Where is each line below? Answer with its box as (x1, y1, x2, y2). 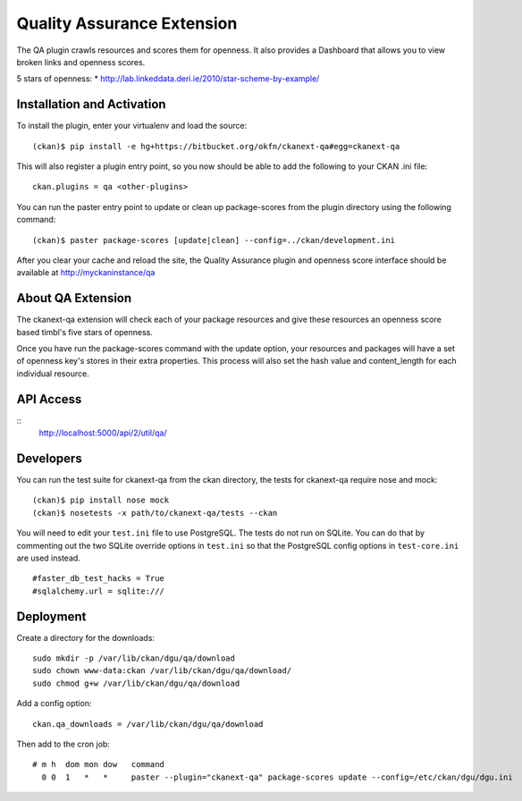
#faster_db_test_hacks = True (32, 573, 165, 584)
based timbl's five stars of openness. (16, 326, 154, 337)
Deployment (16, 609, 87, 624)
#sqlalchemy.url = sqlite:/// (32, 586, 165, 596)
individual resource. (16, 367, 89, 379)
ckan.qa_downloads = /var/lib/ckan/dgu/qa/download (32, 719, 264, 729)
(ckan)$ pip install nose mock (32, 495, 170, 505)
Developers (16, 451, 82, 466)
